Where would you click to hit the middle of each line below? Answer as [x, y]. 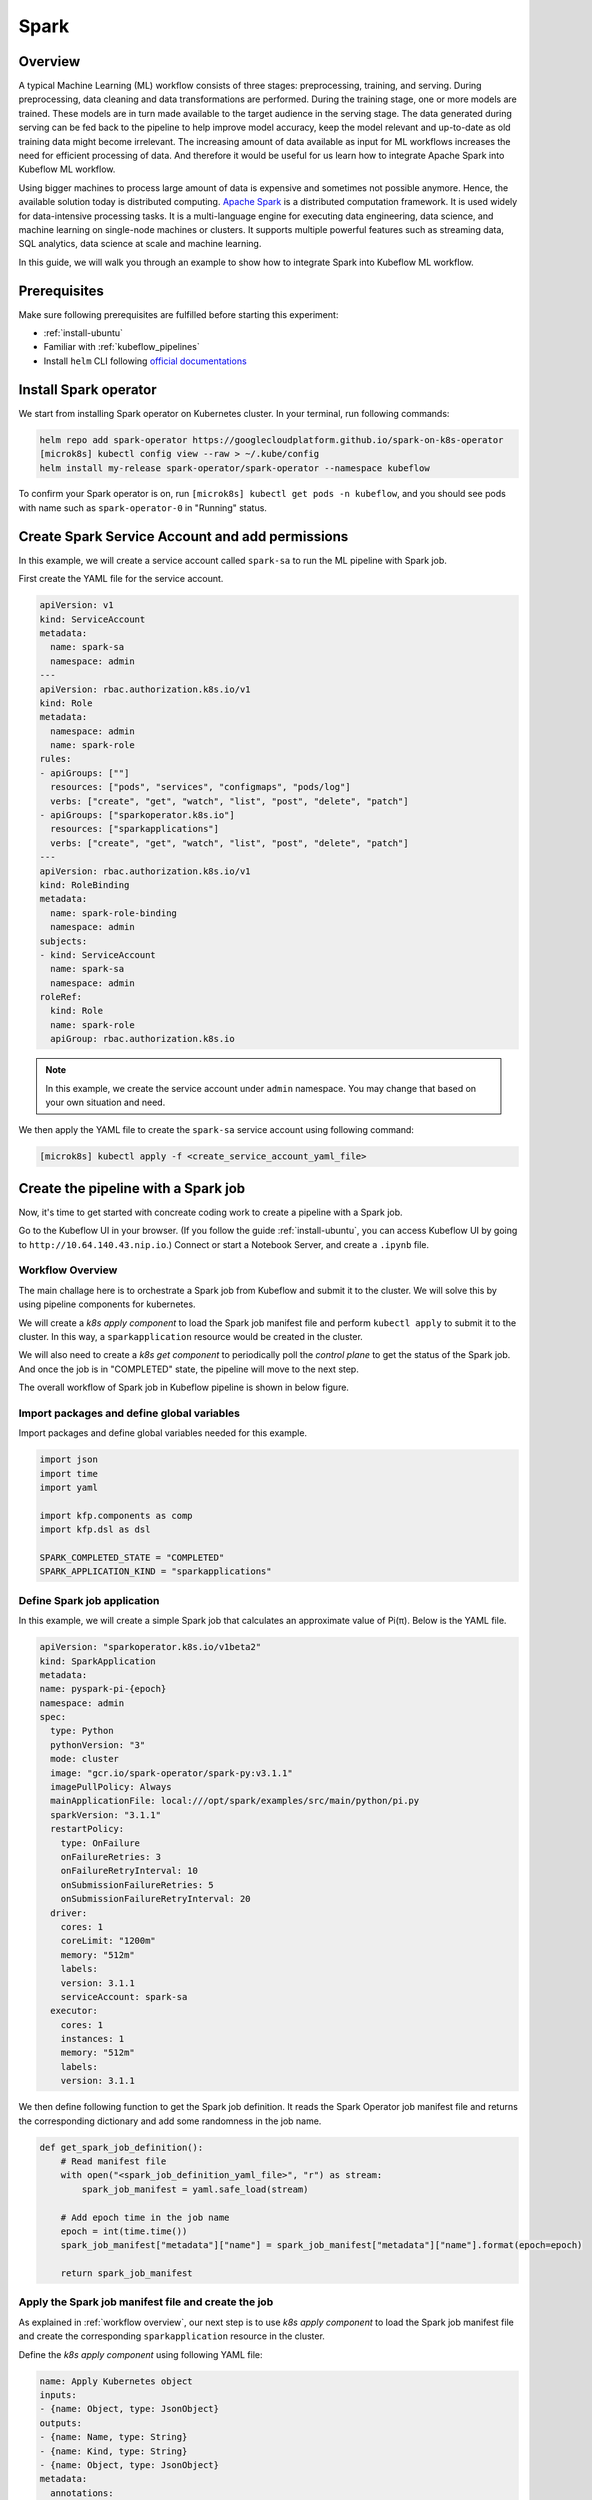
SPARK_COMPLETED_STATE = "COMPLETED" [132, 1558]
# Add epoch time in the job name [145, 2217]
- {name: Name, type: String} [113, 2437]
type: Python [82, 1731]
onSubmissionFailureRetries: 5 [137, 1884]
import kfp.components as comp [116, 1515]
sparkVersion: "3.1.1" [106, 1814]
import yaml [69, 1488]
